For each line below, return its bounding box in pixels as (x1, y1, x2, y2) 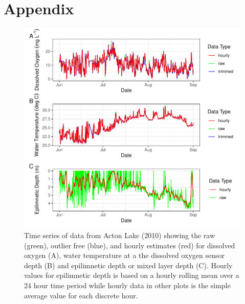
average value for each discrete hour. (24, 290, 138, 300)
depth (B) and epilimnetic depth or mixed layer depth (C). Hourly (24, 260, 233, 270)
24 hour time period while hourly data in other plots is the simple (24, 280, 231, 291)
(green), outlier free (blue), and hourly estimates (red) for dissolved (24, 240, 235, 250)
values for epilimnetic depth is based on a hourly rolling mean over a (24, 270, 239, 280)
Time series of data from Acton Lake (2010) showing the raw (24, 230, 215, 241)
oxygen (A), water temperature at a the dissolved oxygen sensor (24, 250, 225, 261)
